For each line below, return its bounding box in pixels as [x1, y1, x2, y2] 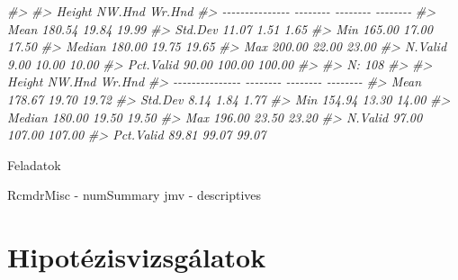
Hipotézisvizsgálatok [7, 239, 266, 275]
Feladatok [7, 155, 61, 174]
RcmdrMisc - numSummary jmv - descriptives [7, 185, 262, 204]
